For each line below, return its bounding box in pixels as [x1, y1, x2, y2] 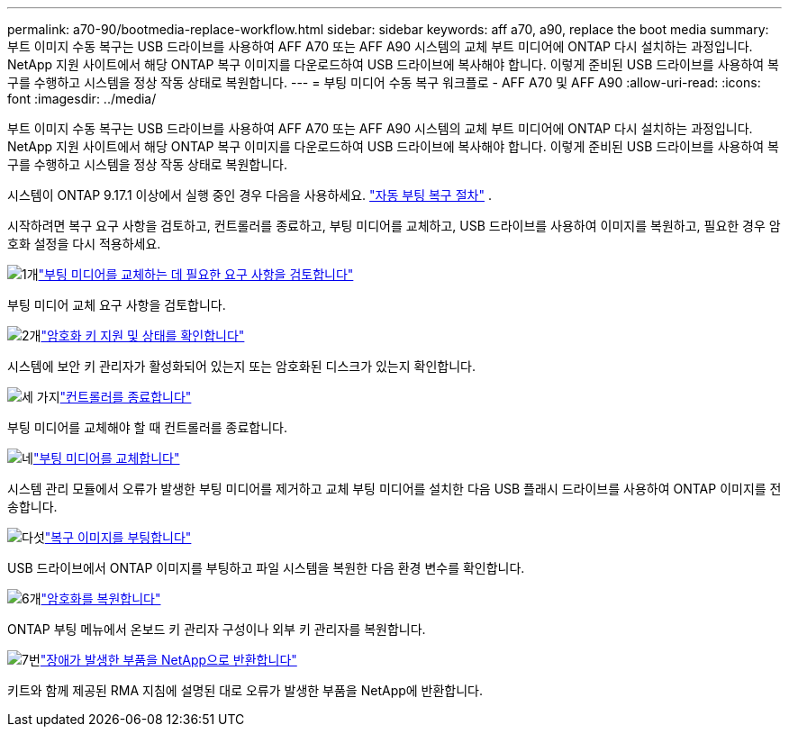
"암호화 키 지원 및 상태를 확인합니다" [41, 328, 245, 343]
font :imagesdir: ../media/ [7, 91, 157, 106]
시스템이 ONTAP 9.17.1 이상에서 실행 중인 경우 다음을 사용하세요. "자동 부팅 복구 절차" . [7, 187, 492, 203]
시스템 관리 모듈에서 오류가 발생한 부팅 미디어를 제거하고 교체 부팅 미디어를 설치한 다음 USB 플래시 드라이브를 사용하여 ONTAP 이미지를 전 [7, 481, 782, 496]
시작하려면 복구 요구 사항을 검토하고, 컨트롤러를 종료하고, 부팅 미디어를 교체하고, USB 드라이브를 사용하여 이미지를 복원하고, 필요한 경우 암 [7, 218, 781, 233]
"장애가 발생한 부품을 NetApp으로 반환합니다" [40, 652, 297, 667]
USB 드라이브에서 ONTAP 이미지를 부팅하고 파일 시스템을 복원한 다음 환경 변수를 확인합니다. [7, 560, 525, 575]
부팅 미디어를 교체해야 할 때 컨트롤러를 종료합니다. [7, 420, 288, 435]
